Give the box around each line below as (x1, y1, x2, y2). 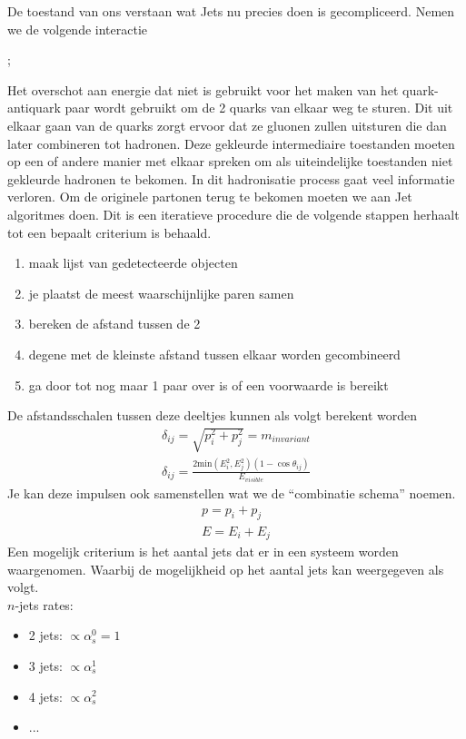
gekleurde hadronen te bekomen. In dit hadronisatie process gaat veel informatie (7, 169, 455, 188)
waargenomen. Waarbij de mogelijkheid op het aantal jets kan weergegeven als (7, 559, 444, 578)
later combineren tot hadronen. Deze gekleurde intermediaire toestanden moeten (7, 133, 455, 153)
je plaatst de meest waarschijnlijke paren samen (28, 283, 294, 302)
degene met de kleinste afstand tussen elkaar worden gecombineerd (28, 344, 401, 363)
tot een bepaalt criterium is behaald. (7, 222, 212, 241)
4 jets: (28, 686, 63, 705)
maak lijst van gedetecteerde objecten (28, 253, 238, 272)
